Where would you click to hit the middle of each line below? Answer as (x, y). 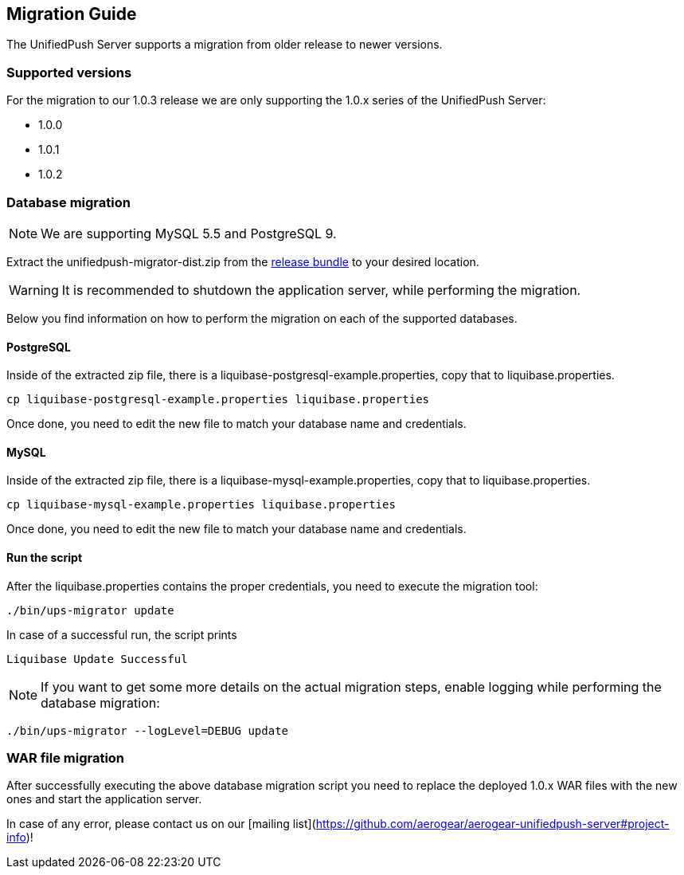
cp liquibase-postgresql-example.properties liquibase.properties (218, 400)
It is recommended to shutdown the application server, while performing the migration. (321, 290)
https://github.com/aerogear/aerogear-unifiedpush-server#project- (492, 824)
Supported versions (69, 72)
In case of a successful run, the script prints (122, 634)
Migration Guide (72, 14)
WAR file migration (66, 757)
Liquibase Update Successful (97, 659)
